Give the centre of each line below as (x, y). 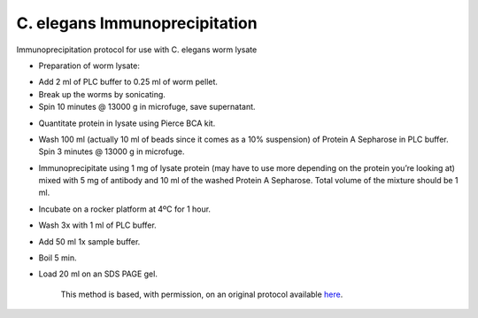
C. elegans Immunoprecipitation (137, 23)
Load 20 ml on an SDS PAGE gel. (98, 274)
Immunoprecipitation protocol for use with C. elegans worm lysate (137, 50)
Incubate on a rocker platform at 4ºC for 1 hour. (125, 209)
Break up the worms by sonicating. (102, 94)
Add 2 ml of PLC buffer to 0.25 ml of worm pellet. (128, 82)
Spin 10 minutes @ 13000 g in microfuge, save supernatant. (147, 107)
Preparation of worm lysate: (89, 66)
